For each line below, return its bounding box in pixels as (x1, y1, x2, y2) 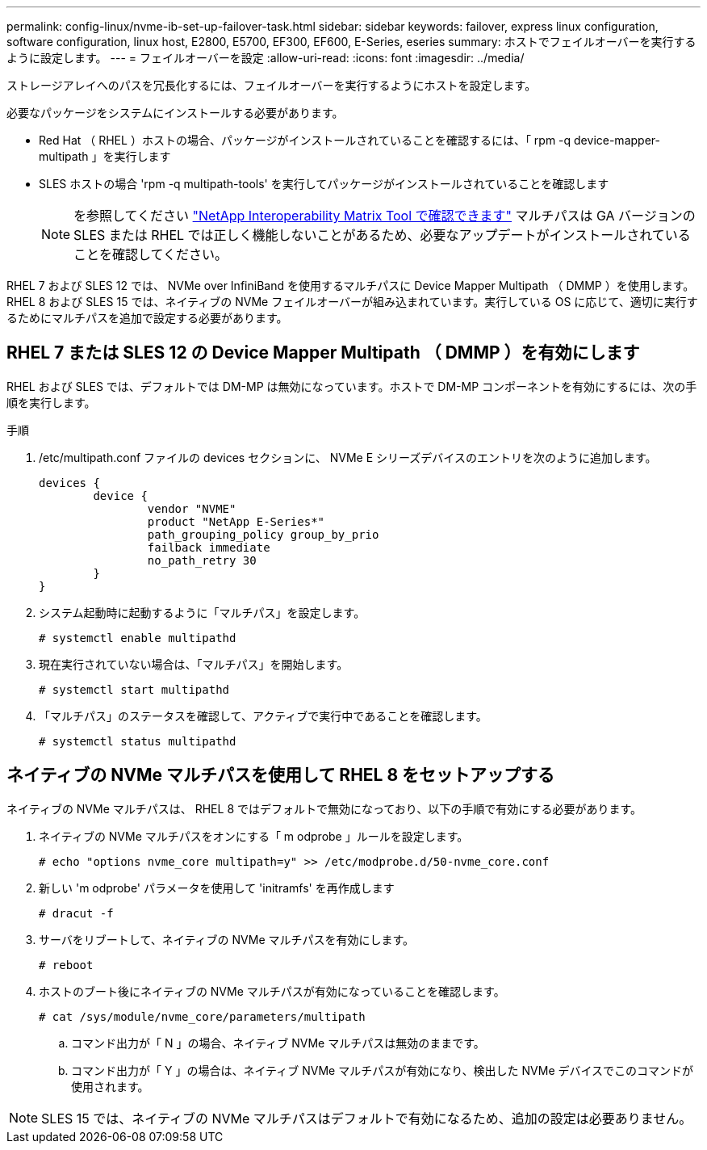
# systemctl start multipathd (39, 682, 230, 696)
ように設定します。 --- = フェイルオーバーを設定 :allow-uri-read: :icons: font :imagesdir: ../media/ (6, 51, 525, 65)
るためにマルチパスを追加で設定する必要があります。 (6, 311, 288, 325)
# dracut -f (39, 906, 114, 920)
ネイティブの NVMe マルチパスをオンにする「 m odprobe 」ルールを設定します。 (39, 829, 469, 843)
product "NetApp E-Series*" (147, 514, 325, 528)
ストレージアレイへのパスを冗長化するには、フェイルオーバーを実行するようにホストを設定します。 (6, 78, 537, 92)
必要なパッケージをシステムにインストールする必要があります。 (6, 106, 344, 120)
